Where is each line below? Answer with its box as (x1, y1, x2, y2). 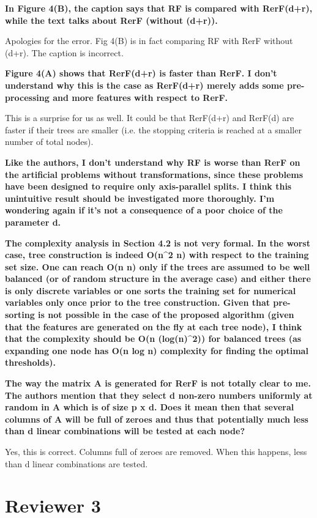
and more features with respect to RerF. (53, 91, 228, 103)
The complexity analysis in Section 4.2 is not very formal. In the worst (5, 236, 310, 249)
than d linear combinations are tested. (5, 457, 148, 470)
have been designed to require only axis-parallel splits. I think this (5, 180, 292, 193)
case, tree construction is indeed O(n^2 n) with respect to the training (5, 248, 309, 261)
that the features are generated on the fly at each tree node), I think (5, 320, 302, 333)
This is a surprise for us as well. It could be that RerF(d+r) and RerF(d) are (5, 111, 294, 124)
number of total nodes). (5, 135, 94, 148)
